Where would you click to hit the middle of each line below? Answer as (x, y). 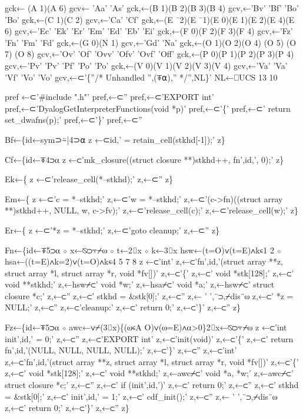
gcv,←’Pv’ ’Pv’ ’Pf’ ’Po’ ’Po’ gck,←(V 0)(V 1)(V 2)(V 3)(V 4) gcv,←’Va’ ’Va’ (146, 65)
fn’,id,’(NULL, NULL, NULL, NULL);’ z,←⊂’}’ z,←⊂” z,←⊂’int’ (121, 350)
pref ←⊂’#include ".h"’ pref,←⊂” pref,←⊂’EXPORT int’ (109, 97)
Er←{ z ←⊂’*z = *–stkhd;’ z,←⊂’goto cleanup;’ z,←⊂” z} (112, 230)
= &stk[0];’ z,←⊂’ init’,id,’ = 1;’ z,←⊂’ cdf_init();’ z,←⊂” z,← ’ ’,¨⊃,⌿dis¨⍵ (141, 396)
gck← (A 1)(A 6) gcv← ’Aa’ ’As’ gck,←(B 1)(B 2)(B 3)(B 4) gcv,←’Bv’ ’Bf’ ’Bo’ (152, 8)
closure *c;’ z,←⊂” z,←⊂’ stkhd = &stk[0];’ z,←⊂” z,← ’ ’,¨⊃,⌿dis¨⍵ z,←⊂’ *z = (149, 295)
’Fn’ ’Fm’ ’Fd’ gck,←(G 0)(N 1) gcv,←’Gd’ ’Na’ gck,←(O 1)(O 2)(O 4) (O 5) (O (151, 42)
